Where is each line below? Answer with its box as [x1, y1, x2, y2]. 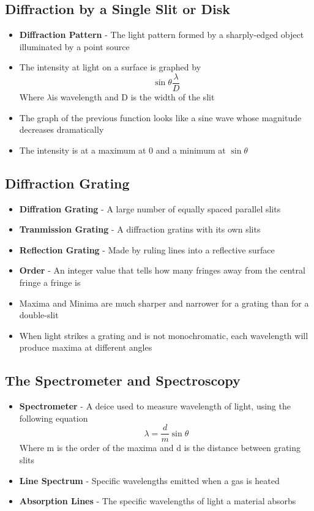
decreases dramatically [19, 123, 104, 136]
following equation [19, 411, 88, 424]
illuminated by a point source [19, 40, 130, 53]
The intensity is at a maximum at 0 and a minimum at [19, 143, 226, 156]
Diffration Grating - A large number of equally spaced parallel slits [19, 202, 281, 215]
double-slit [19, 308, 59, 321]
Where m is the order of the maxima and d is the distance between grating [19, 441, 301, 454]
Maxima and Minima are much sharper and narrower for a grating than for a [19, 296, 309, 309]
